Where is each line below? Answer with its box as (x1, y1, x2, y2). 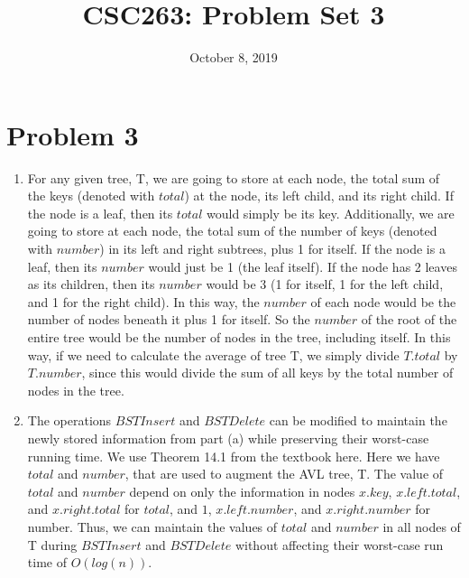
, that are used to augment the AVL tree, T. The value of (124, 464, 444, 483)
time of (27, 553, 67, 572)
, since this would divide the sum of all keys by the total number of (81, 363, 454, 382)
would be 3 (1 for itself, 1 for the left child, (206, 275, 444, 294)
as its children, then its (27, 275, 155, 294)
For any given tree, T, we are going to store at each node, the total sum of (27, 168, 440, 187)
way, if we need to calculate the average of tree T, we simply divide (27, 345, 400, 364)
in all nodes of (382, 517, 461, 536)
